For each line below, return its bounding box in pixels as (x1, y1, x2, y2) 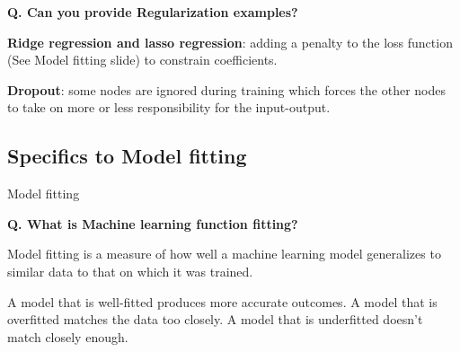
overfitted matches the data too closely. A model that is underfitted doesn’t (7, 310, 423, 329)
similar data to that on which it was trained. (7, 261, 253, 280)
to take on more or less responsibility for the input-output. (7, 98, 331, 117)
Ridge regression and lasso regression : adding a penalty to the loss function (7, 32, 453, 51)
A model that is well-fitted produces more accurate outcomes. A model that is (7, 292, 438, 311)
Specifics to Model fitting (7, 142, 247, 170)
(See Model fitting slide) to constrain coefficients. (7, 50, 278, 69)
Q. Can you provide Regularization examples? (7, 3, 298, 21)
